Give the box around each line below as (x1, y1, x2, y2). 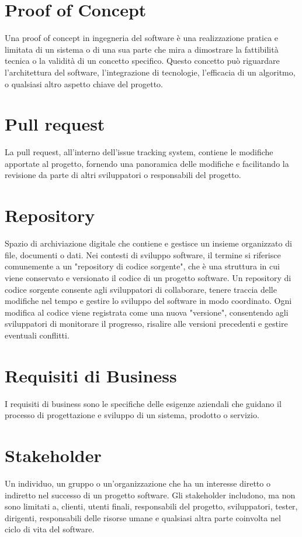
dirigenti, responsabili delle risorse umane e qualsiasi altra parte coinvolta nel (5, 511, 281, 524)
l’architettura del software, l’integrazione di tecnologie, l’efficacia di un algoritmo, (5, 66, 296, 78)
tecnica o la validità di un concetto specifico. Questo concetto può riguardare (5, 54, 280, 67)
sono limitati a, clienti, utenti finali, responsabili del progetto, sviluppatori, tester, (5, 500, 298, 512)
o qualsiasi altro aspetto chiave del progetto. (5, 77, 163, 90)
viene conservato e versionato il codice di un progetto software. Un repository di (5, 271, 291, 283)
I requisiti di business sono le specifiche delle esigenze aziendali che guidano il (5, 397, 282, 409)
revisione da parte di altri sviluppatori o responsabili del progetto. (5, 169, 241, 181)
